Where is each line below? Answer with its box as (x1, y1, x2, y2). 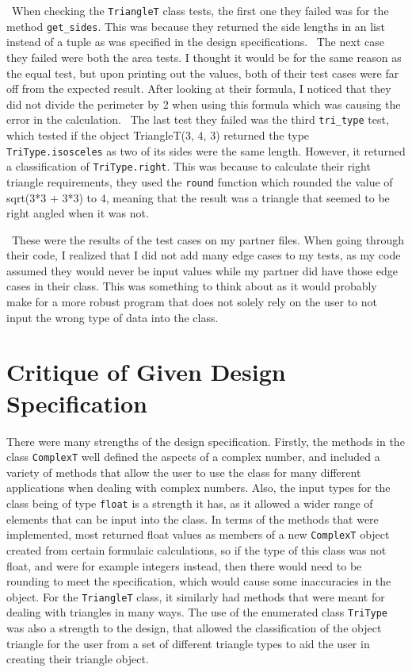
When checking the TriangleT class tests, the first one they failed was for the (11, 2, 389, 18)
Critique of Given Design (6, 355, 286, 388)
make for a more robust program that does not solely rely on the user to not (6, 294, 378, 310)
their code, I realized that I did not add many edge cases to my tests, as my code (6, 247, 401, 263)
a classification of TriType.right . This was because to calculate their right (6, 158, 371, 175)
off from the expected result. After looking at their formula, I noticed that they (6, 80, 391, 97)
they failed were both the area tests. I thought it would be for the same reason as (6, 48, 402, 65)
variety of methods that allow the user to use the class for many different (6, 463, 361, 480)
